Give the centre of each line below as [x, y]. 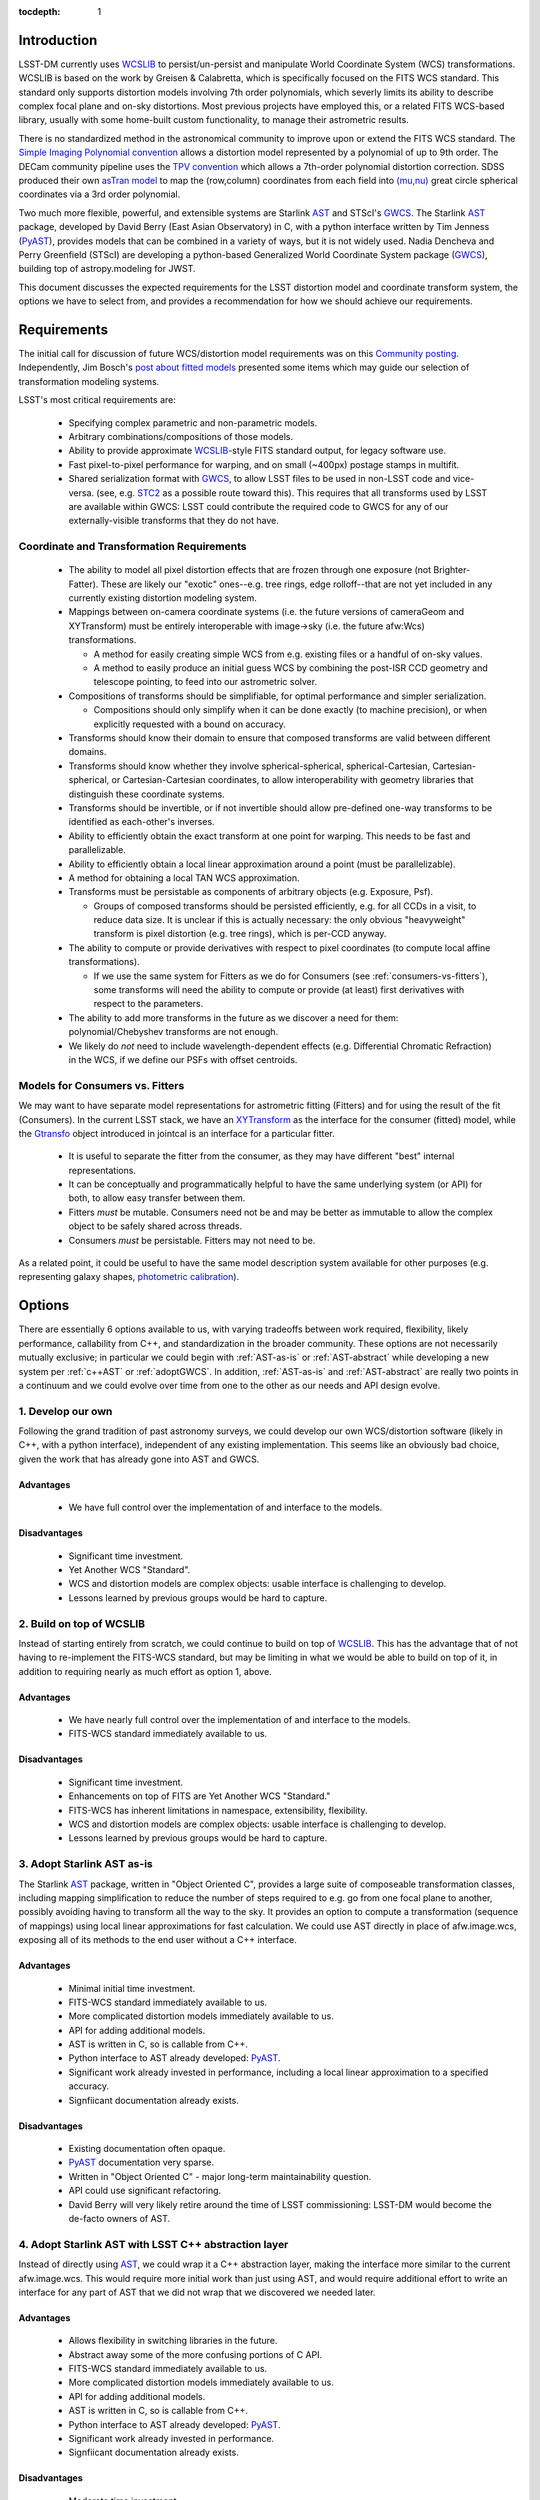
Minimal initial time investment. [132, 1988]
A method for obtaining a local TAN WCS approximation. [184, 877]
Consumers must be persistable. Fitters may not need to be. [192, 1240]
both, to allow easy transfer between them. [157, 1198]
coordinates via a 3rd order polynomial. [99, 194]
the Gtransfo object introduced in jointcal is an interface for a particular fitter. [176, 1133]
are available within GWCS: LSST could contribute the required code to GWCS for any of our [258, 506]
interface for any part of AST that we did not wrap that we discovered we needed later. [197, 2292]
